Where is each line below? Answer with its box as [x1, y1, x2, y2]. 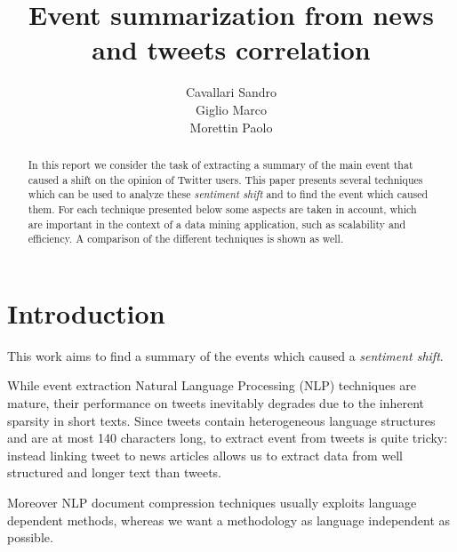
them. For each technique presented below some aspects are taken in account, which [28, 201, 417, 216]
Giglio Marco [196, 100, 267, 118]
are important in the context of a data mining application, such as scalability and [28, 216, 406, 231]
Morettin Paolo [189, 117, 273, 136]
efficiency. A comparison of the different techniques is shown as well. [28, 231, 344, 246]
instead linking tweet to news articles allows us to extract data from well [7, 445, 403, 464]
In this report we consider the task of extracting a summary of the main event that [28, 156, 413, 172]
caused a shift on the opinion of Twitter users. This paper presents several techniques [28, 172, 423, 187]
